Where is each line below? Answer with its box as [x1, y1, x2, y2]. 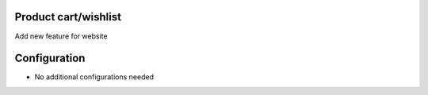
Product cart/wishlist [14, 10, 122, 24]
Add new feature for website [14, 31, 108, 41]
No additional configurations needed [34, 72, 155, 82]
